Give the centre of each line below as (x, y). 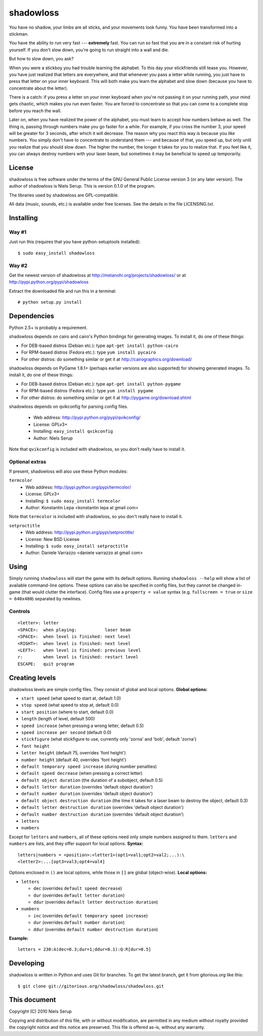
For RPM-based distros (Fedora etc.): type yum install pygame (87, 391)
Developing (27, 963)
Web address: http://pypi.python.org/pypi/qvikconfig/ (87, 418)
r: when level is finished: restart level (78, 657)
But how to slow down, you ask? (41, 59)
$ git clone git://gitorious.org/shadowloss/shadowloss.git (91, 986)
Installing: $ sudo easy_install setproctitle (77, 546)
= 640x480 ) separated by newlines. (45, 599)
